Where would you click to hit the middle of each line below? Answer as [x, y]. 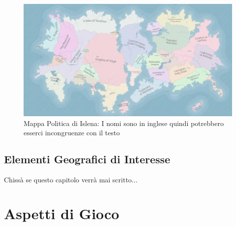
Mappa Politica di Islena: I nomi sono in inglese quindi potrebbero [124, 123]
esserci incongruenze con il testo [72, 133]
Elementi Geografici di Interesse [87, 159]
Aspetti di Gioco [62, 213]
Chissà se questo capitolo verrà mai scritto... [71, 179]
